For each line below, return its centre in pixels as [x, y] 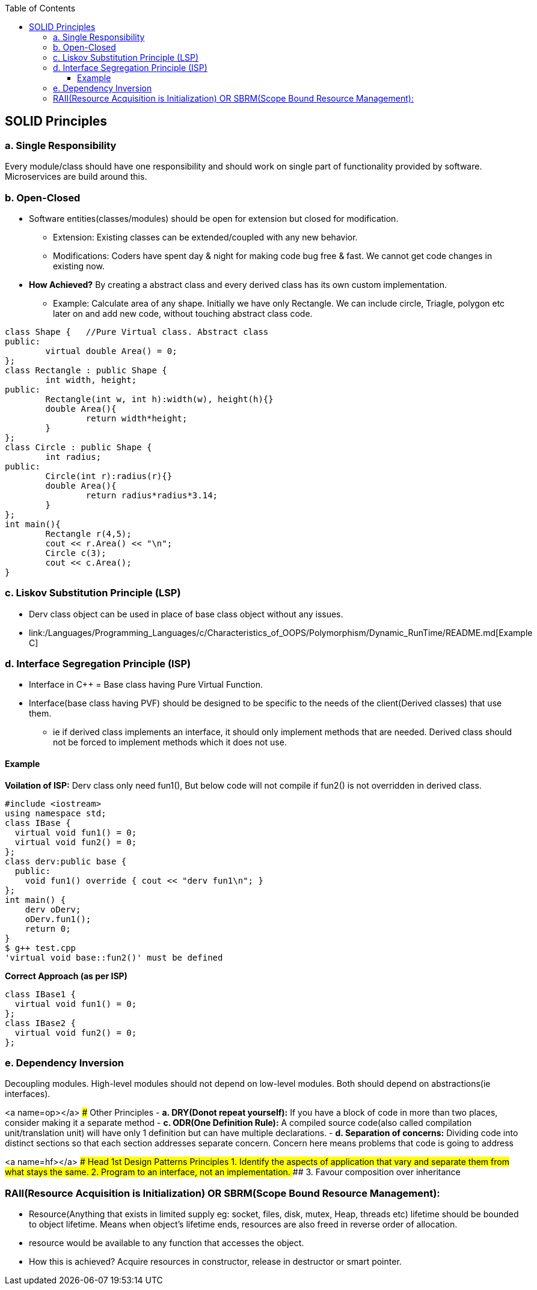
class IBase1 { [41, 994]
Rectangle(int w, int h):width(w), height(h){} [159, 399]
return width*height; [137, 418]
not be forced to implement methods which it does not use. [170, 742]
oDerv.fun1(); [58, 919]
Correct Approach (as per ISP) [66, 976]
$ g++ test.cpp [41, 948]
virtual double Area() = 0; [111, 351]
